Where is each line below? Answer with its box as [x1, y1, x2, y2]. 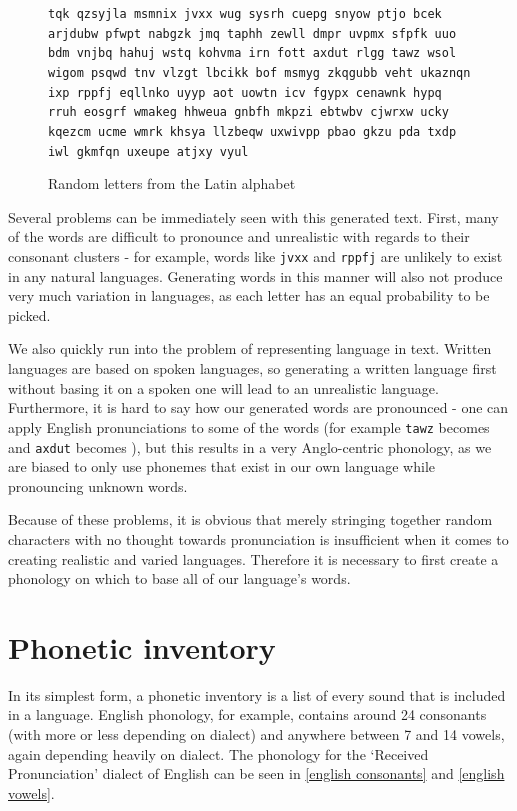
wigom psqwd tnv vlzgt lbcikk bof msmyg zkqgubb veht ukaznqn [48, 65, 471, 80]
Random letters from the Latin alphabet [48, 173, 296, 194]
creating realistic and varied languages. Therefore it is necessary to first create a [8, 548, 499, 569]
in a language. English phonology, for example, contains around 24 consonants [8, 704, 487, 725]
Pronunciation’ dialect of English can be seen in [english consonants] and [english [8, 763, 505, 784]
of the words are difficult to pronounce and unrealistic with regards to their [8, 226, 470, 247]
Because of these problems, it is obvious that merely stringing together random [8, 509, 493, 530]
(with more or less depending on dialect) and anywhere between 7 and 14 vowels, [8, 724, 505, 745]
